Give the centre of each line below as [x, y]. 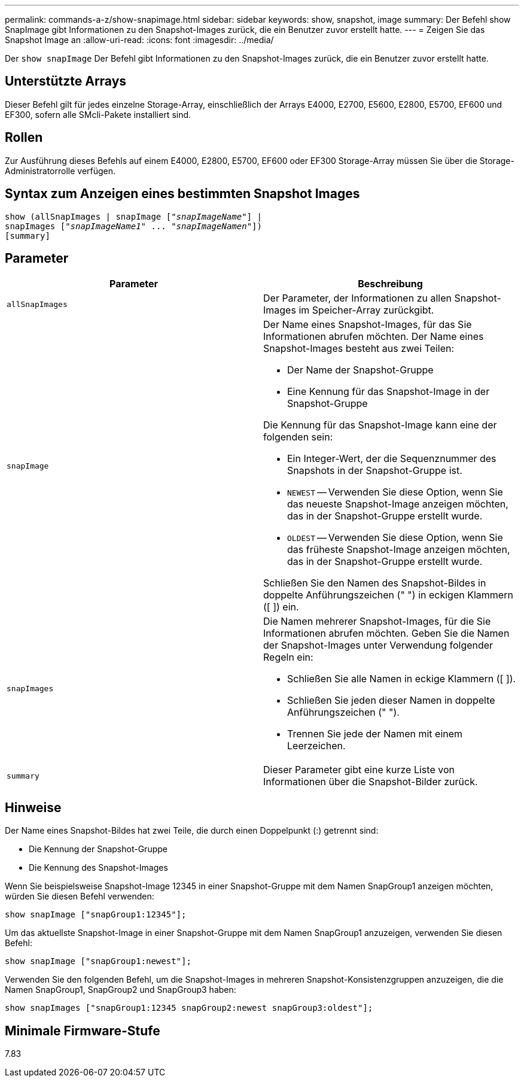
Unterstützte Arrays [66, 81]
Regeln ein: [288, 657]
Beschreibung [390, 284]
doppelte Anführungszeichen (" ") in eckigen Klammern [388, 595]
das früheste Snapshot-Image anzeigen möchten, [399, 550]
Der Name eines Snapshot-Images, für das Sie [368, 325]
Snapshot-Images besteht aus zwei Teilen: [359, 349]
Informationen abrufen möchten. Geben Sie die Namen [386, 633]
